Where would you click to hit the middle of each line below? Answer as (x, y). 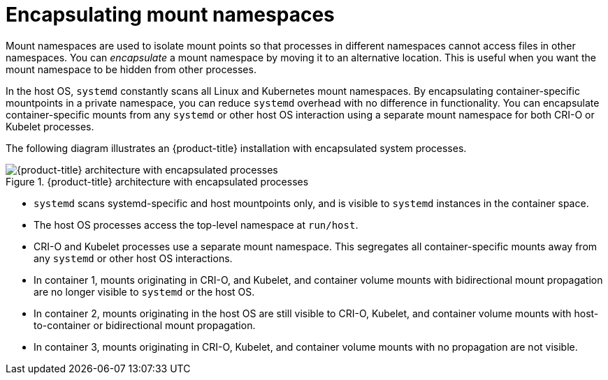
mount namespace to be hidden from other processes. (131, 69)
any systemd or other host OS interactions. (133, 258)
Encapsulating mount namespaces (170, 15)
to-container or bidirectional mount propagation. (145, 325)
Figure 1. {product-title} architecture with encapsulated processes (157, 181)
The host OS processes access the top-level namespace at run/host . (196, 225)
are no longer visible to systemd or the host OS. (144, 291)
